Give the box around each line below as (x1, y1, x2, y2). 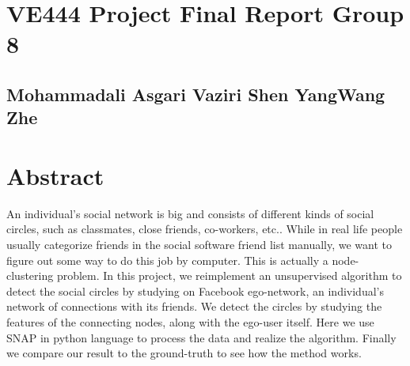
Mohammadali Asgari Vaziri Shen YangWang (6, 81, 385, 106)
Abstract (6, 159, 104, 191)
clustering (6, 267, 54, 284)
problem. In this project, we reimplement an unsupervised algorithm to (56, 267, 402, 284)
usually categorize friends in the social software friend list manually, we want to (6, 236, 393, 253)
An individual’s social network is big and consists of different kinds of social (6, 205, 374, 221)
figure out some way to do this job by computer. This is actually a (6, 251, 328, 268)
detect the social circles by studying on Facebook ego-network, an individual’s (6, 282, 384, 299)
